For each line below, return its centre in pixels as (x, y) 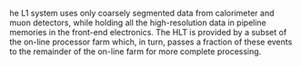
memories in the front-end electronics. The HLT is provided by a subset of (148, 32)
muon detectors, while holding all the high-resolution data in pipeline (138, 23)
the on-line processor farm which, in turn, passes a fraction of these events (151, 42)
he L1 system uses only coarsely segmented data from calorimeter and (142, 13)
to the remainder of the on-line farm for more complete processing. (135, 52)
